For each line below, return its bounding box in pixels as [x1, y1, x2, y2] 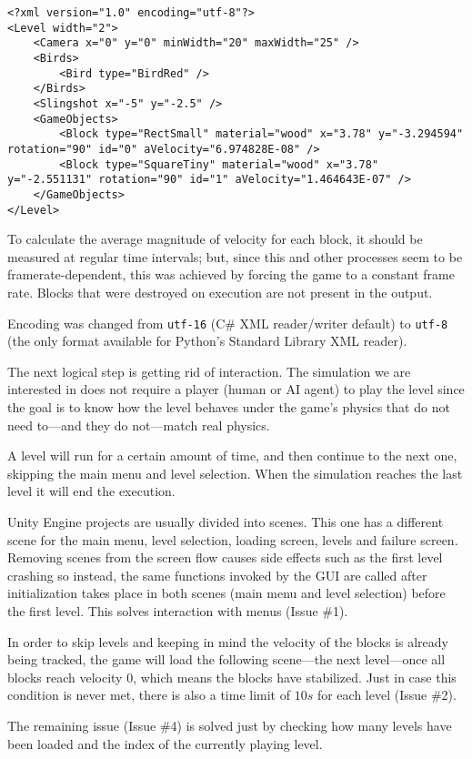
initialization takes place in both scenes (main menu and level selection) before [7, 583, 446, 602]
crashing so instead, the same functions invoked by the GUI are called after [7, 565, 427, 584]
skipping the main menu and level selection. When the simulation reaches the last [7, 463, 463, 482]
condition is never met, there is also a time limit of [7, 685, 290, 704]
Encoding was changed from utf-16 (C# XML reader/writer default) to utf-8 [7, 313, 448, 332]
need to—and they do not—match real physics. [7, 415, 270, 434]
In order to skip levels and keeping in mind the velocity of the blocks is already [7, 632, 448, 651]
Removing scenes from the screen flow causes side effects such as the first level [7, 548, 443, 567]
